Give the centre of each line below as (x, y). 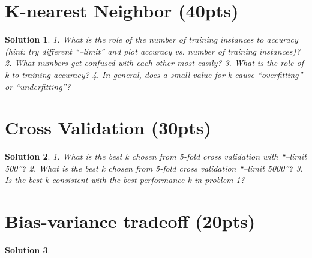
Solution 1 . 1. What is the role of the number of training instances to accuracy (151, 39)
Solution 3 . (28, 250)
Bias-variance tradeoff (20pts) (130, 221)
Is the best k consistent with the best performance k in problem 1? (125, 180)
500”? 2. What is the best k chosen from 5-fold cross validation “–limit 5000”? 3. (154, 168)
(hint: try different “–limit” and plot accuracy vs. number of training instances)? (153, 51)
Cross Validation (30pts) (108, 127)
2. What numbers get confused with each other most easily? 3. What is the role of (154, 63)
